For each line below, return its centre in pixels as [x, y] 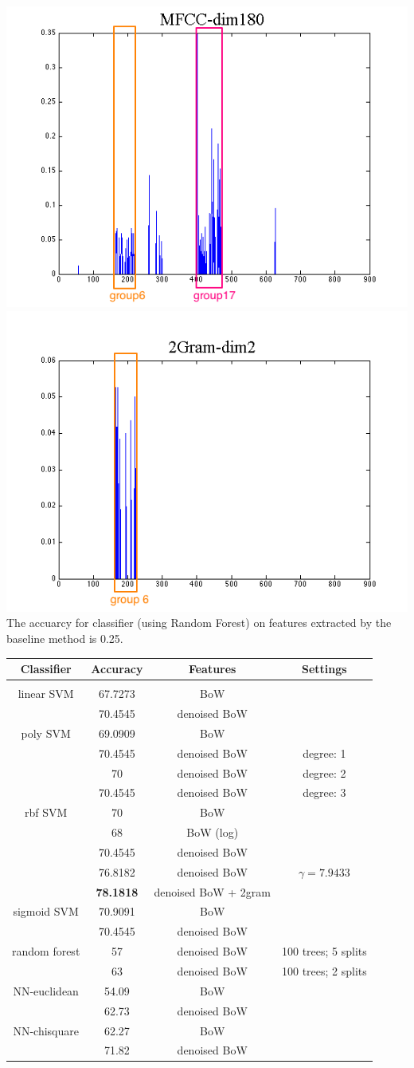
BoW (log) [213, 832]
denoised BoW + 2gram [212, 891]
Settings [324, 669]
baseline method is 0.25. [65, 638]
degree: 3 [324, 792]
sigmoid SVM [46, 911]
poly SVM [46, 733]
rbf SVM [46, 812]
